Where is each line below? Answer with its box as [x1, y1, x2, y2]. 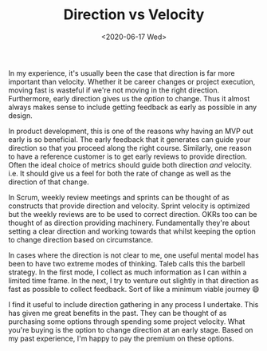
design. [8, 110, 33, 120]
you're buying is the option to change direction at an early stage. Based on [8, 325, 253, 334]
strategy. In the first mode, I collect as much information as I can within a [8, 267, 247, 277]
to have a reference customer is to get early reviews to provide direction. [8, 152, 247, 161]
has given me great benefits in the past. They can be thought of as [8, 308, 227, 317]
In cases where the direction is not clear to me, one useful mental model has [8, 250, 259, 260]
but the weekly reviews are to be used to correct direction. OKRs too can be [8, 209, 257, 219]
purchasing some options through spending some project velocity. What [8, 317, 245, 326]
